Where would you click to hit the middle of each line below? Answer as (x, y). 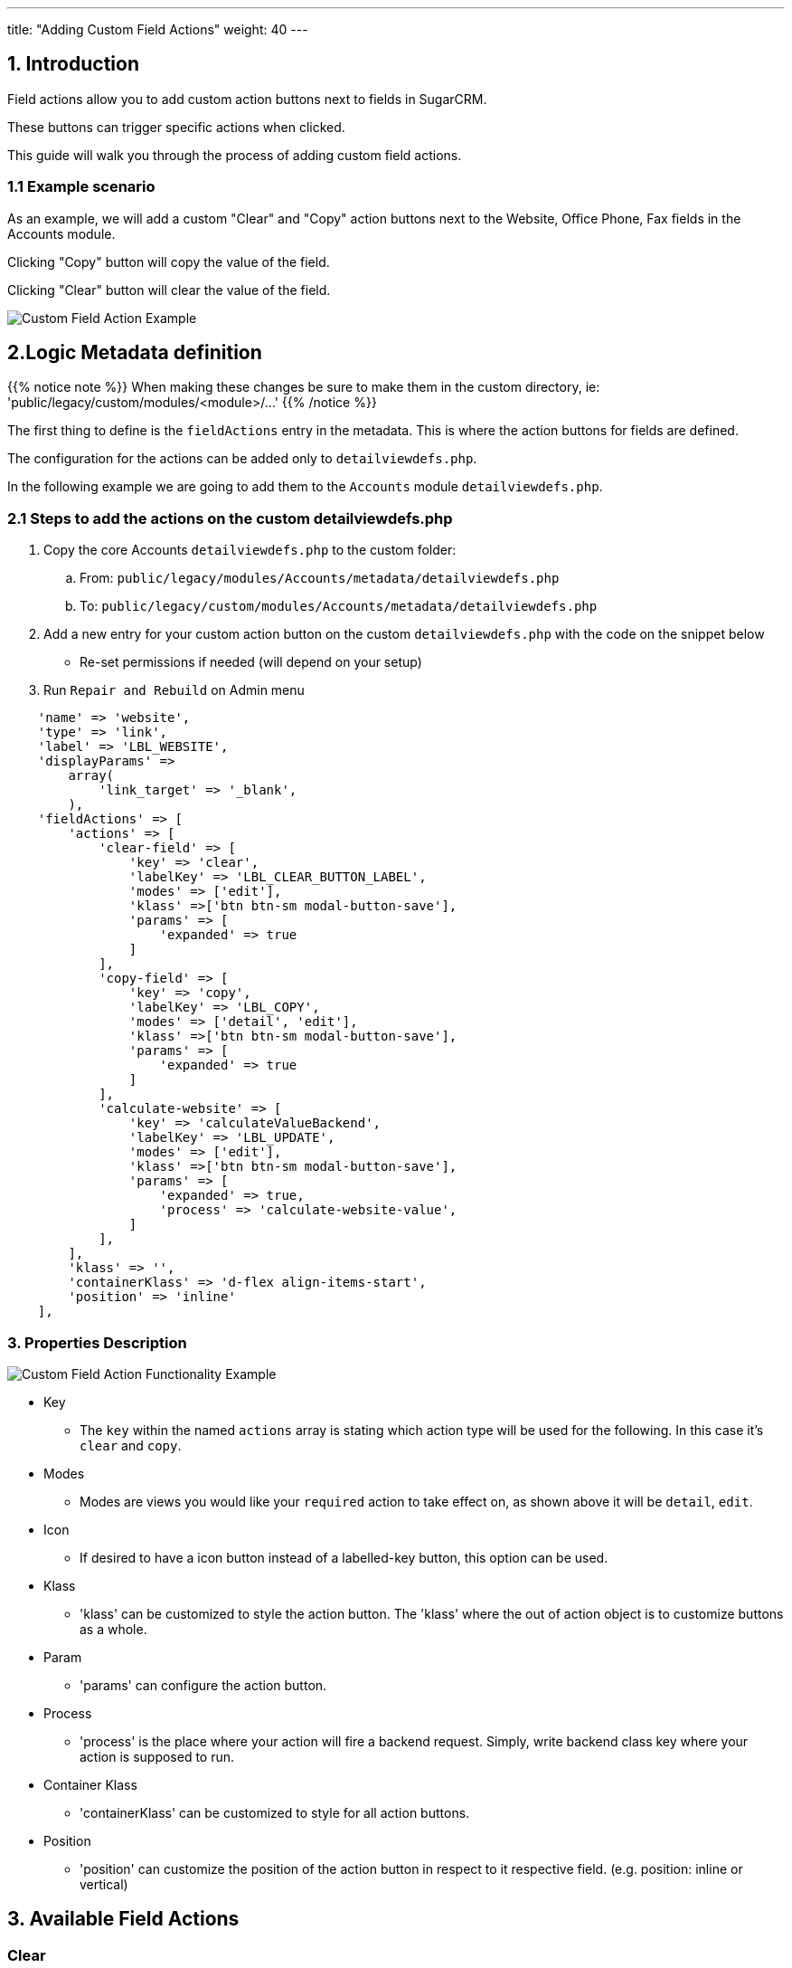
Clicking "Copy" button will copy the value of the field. (169, 261)
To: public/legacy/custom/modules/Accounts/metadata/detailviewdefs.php (339, 606)
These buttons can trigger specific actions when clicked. (176, 127)
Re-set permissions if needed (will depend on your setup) (251, 662)
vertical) (104, 1884)
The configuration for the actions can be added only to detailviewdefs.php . (242, 459)
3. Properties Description (97, 1342)
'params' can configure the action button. (203, 1685)
